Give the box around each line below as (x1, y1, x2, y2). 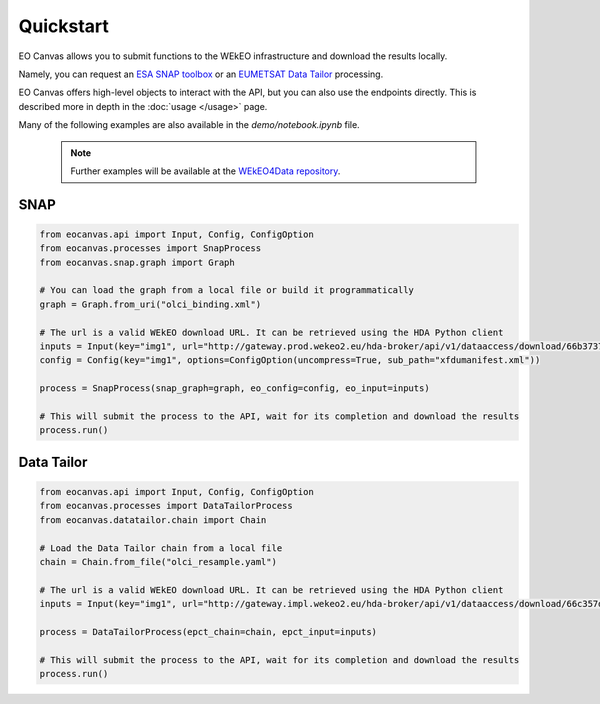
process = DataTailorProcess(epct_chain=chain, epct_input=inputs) (39, 626, 378, 637)
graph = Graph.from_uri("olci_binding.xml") (39, 298, 262, 310)
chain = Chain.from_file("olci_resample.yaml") (39, 556, 277, 567)
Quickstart (18, 15, 110, 37)
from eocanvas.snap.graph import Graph (39, 256, 235, 268)
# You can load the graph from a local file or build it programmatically (39, 285, 415, 296)
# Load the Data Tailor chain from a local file (39, 542, 283, 554)
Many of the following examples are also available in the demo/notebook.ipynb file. (18, 119, 360, 131)
